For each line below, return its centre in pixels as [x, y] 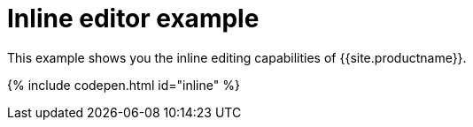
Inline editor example [133, 19]
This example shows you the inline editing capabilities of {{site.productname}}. [237, 57]
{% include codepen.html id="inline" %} [124, 85]
